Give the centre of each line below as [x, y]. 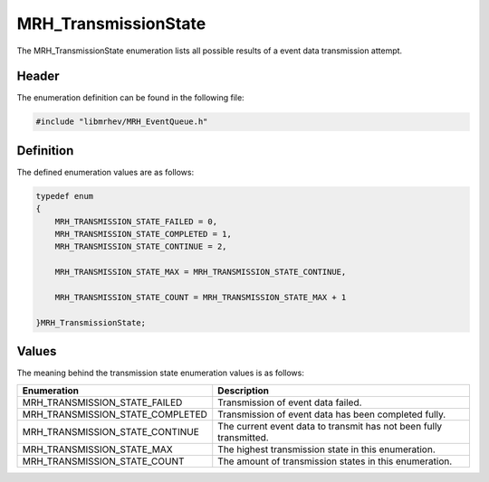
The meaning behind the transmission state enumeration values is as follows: [161, 373]
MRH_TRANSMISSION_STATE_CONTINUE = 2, [141, 247]
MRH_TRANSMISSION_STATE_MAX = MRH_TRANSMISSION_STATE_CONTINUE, [201, 272]
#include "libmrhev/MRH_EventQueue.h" [122, 122]
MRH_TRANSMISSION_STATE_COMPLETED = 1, [144, 234]
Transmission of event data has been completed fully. [332, 414]
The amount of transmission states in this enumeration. [335, 461]
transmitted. [243, 437]
